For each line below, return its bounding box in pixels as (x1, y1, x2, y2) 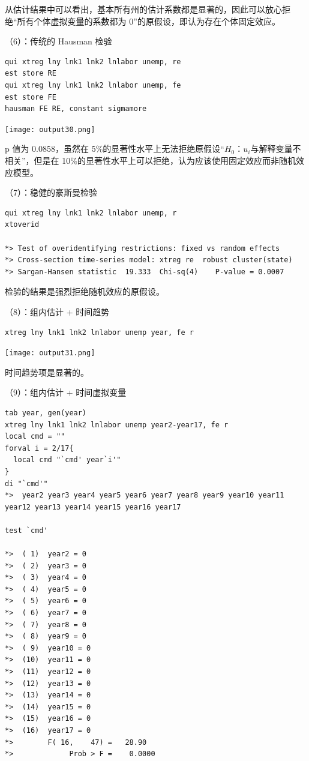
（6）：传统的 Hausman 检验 (5, 35, 112, 47)
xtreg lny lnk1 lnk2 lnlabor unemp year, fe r (5, 328, 194, 337)
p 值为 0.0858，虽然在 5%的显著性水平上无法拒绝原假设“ (5, 142, 224, 155)
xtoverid (5, 220, 40, 229)
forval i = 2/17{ (5, 444, 74, 453)
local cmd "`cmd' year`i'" (13, 456, 121, 465)
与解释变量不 (250, 142, 301, 155)
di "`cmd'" (5, 479, 48, 488)
